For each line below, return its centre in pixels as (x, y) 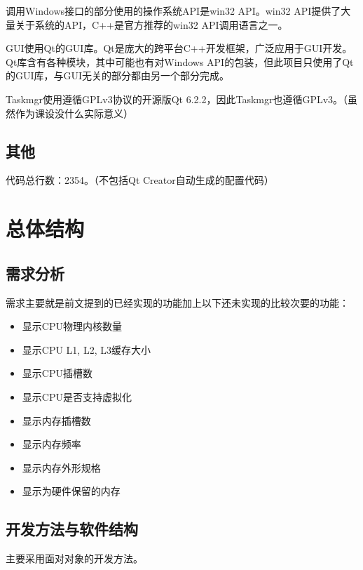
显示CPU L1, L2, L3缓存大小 (86, 349)
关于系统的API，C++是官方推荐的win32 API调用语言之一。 (151, 24)
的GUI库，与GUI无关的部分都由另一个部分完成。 (118, 75)
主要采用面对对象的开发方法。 (74, 558)
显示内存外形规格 (61, 467)
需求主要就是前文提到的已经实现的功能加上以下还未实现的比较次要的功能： (177, 302)
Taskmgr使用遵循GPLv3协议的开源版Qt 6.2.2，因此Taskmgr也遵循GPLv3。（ (177, 99)
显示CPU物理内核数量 (72, 326)
